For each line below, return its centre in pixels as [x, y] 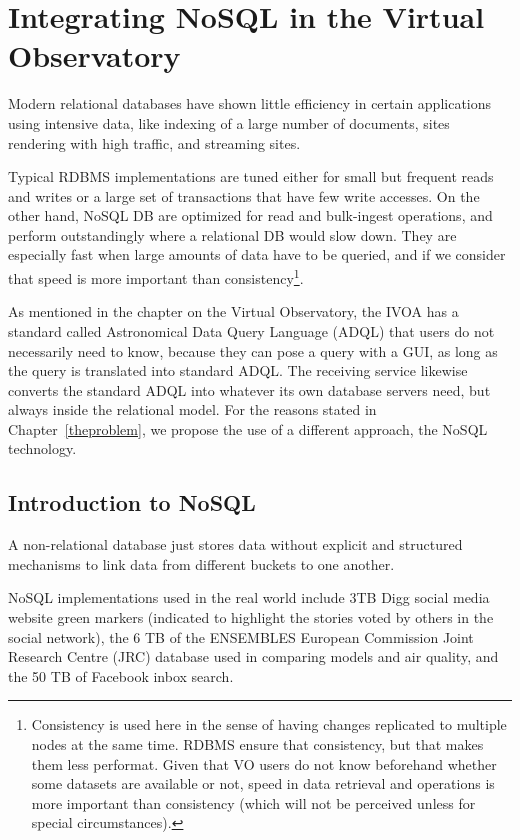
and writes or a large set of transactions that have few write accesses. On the [244, 195]
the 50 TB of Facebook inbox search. [121, 675]
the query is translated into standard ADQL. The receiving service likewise [238, 370]
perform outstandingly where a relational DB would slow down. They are [232, 234]
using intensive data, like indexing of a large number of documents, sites [229, 122]
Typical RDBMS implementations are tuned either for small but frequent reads [251, 176]
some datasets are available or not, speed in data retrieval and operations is [263, 783]
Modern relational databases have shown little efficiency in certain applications [250, 103]
